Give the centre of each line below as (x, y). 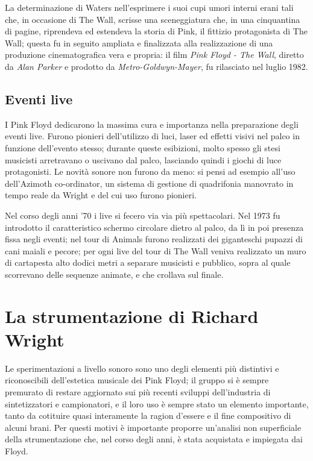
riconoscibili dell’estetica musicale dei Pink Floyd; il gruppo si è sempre (137, 380)
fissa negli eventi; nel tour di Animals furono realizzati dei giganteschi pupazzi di (154, 239)
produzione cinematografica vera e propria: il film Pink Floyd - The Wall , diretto (154, 55)
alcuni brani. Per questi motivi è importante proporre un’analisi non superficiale (153, 427)
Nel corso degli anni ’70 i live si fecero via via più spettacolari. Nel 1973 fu (143, 215)
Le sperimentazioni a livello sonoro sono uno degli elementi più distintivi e (142, 368)
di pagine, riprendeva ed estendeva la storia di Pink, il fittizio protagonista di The (156, 31)
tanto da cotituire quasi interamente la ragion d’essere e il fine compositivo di (148, 416)
